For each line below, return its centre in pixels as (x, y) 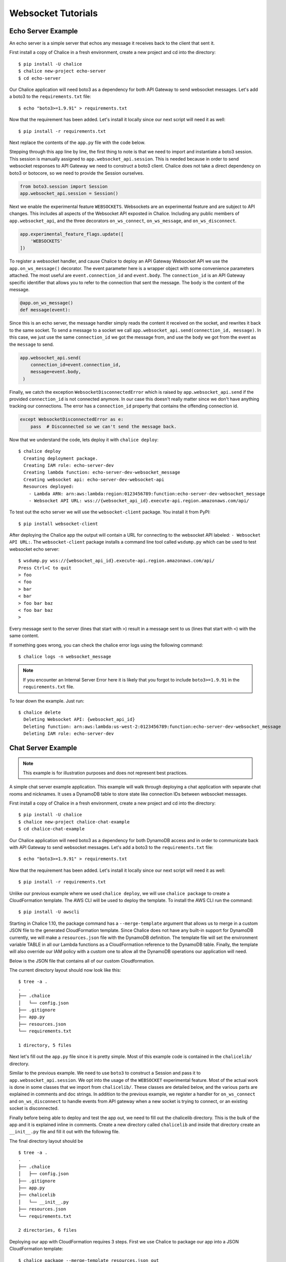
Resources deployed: (49, 487)
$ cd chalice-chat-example (52, 829)
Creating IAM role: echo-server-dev (69, 465)
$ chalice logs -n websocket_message (65, 656)
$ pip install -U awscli (49, 912)
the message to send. (32, 344)
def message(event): (45, 310)
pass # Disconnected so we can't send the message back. (103, 426)
